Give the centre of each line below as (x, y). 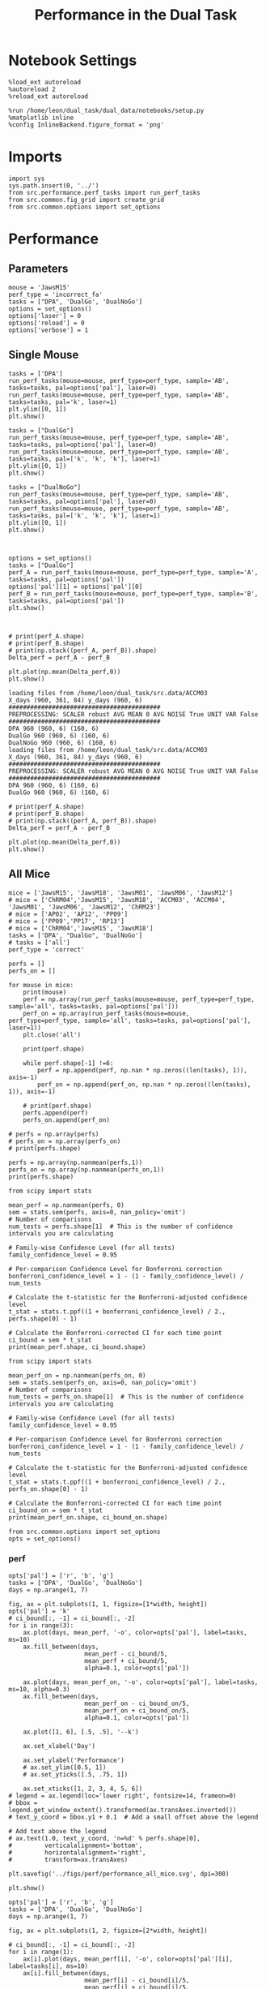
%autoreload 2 (32, 89)
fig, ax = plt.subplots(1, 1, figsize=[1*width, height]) (108, 1604)
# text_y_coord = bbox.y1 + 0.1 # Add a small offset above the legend (133, 1817)
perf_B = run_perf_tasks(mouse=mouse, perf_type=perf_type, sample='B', (133, 594)
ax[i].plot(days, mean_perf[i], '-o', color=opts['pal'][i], (128, 1959)
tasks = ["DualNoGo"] (45, 487)
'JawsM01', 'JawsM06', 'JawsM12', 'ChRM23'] (84, 907)
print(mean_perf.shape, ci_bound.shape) (78, 1347)
